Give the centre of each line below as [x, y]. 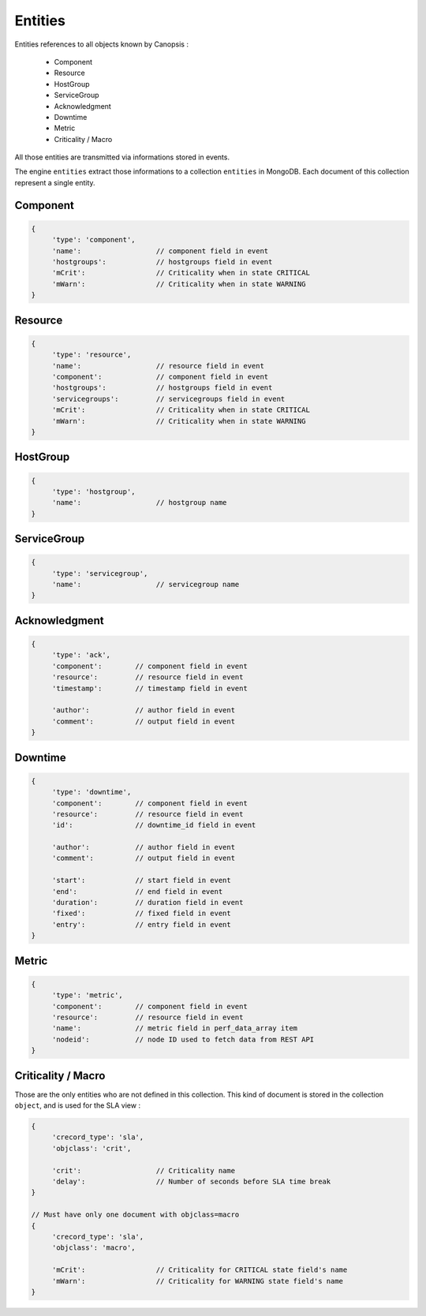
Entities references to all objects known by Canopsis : [102, 44]
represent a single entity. [55, 182]
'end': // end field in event [137, 891]
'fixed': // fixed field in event [142, 914]
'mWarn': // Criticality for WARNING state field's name [197, 1281]
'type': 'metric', [88, 995]
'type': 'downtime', [92, 792]
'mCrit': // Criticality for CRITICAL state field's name [200, 1270]
